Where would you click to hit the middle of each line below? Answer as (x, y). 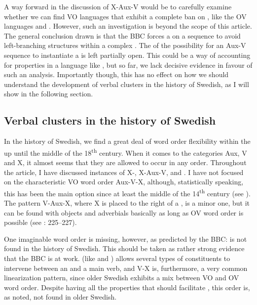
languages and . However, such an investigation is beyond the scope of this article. (128, 26)
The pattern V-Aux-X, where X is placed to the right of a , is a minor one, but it (127, 203)
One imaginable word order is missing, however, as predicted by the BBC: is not (126, 239)
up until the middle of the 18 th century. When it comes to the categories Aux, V (126, 152)
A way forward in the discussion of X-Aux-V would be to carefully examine (118, 6)
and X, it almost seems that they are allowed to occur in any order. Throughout (125, 162)
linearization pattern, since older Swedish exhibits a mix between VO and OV (122, 278)
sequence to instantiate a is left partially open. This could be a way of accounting (127, 55)
